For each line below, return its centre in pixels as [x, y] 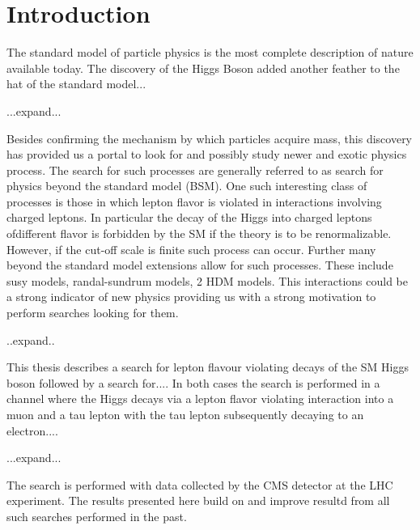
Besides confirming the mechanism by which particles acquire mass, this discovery [210, 138]
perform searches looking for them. [93, 313]
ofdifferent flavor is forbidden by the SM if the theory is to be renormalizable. [199, 233]
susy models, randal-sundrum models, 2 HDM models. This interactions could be [207, 280]
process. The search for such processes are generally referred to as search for [195, 170]
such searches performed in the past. [97, 516]
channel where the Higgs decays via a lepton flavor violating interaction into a [200, 399]
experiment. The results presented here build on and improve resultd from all [198, 500]
